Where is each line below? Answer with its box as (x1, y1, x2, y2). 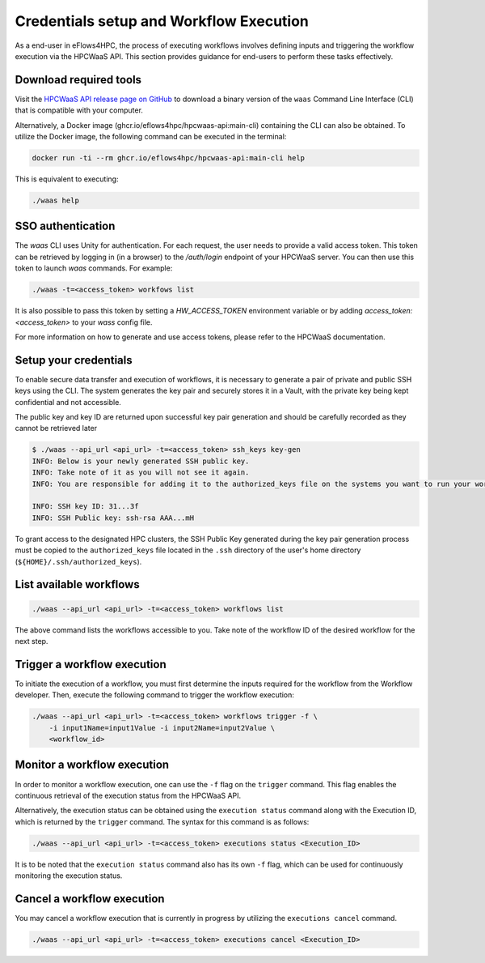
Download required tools (15, 73, 141, 87)
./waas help (32, 195, 80, 205)
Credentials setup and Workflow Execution (15, 12, 309, 30)
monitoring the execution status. (15, 871, 123, 880)
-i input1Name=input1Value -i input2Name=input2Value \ (48, 723, 276, 732)
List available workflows (15, 577, 141, 591)
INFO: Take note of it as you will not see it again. (32, 468, 250, 477)
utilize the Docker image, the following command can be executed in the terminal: (15, 132, 287, 142)
